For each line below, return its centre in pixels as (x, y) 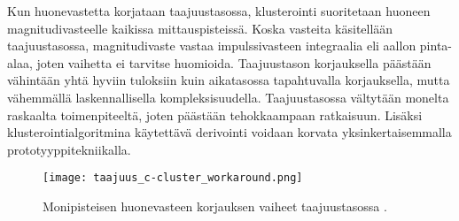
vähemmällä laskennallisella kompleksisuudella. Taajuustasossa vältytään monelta (228, 97)
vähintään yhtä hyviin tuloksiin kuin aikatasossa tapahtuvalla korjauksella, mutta (229, 80)
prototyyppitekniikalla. (69, 149)
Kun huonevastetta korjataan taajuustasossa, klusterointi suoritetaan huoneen (219, 11)
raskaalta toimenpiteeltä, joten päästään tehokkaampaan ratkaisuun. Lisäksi (215, 114)
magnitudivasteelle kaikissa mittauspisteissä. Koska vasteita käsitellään (200, 28)
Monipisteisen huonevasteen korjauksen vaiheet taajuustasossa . (215, 206)
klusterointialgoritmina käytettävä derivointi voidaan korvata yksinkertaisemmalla (229, 132)
